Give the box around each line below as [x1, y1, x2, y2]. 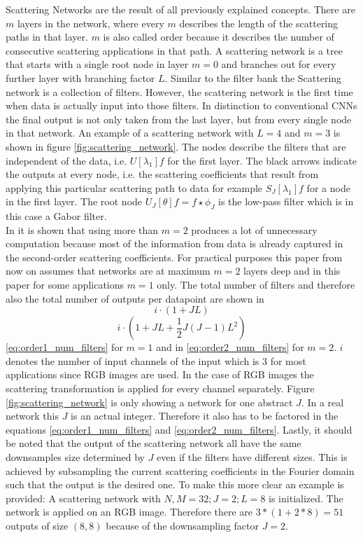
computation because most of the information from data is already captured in [6, 236, 343, 251]
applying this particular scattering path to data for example [6, 180, 263, 195]
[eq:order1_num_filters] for [6, 340, 123, 354]
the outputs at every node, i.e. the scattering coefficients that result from [6, 167, 319, 181]
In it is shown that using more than [6, 222, 159, 237]
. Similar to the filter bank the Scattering [164, 70, 342, 85]
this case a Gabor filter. [6, 209, 107, 223]
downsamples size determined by [6, 450, 145, 464]
